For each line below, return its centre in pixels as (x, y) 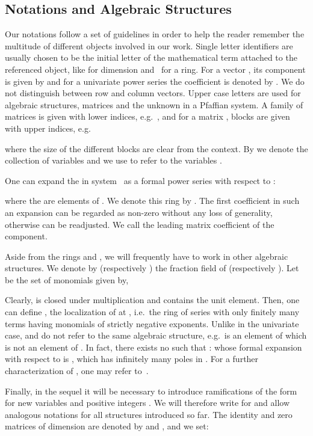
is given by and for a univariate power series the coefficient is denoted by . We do (155, 81)
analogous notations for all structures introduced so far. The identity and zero (149, 414)
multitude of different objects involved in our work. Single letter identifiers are (149, 45)
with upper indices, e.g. (48, 128)
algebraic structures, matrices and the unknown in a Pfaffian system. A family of (154, 104)
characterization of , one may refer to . (77, 371)
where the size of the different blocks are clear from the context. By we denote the (156, 148)
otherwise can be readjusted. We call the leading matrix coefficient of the (140, 224)
